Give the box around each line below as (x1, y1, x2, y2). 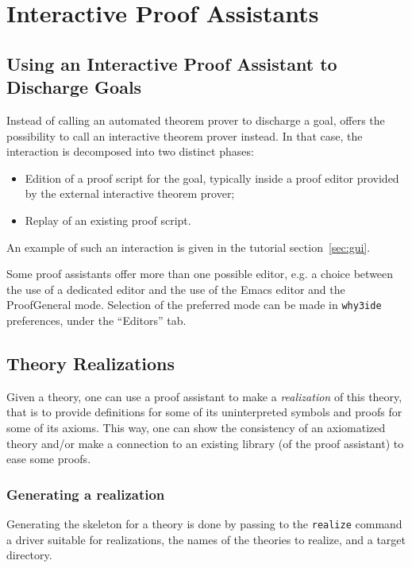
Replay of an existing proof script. (25, 211, 191, 228)
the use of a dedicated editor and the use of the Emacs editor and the (6, 280, 345, 297)
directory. (6, 547, 52, 563)
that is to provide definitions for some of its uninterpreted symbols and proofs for (6, 404, 402, 420)
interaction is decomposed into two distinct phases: (6, 143, 254, 160)
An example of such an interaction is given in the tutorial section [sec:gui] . (6, 238, 371, 255)
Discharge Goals (6, 75, 142, 99)
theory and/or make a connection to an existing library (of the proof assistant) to (6, 435, 404, 451)
